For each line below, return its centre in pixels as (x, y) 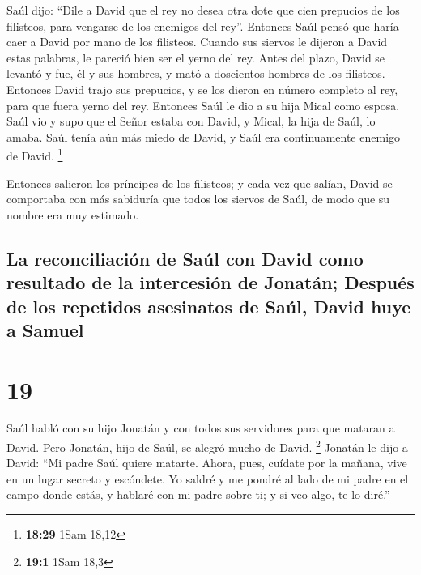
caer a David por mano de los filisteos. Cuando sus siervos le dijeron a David (197, 42)
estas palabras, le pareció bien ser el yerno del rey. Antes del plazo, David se (196, 57)
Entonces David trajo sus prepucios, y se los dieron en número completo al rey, (202, 89)
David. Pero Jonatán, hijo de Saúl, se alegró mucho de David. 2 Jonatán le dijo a (207, 446)
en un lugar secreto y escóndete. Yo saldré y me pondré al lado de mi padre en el (208, 478)
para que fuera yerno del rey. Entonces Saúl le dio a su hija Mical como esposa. (203, 105)
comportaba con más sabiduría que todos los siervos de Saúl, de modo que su (198, 199)
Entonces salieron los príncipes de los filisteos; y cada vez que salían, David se (200, 183)
